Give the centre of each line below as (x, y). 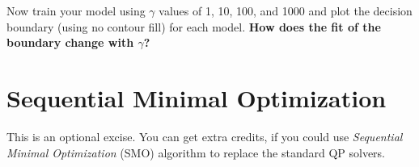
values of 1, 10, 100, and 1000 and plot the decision (286, 10)
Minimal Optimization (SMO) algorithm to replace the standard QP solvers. (196, 152)
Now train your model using (76, 10)
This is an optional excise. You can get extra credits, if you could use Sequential (205, 136)
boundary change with (70, 42)
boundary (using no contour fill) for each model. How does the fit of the (194, 26)
